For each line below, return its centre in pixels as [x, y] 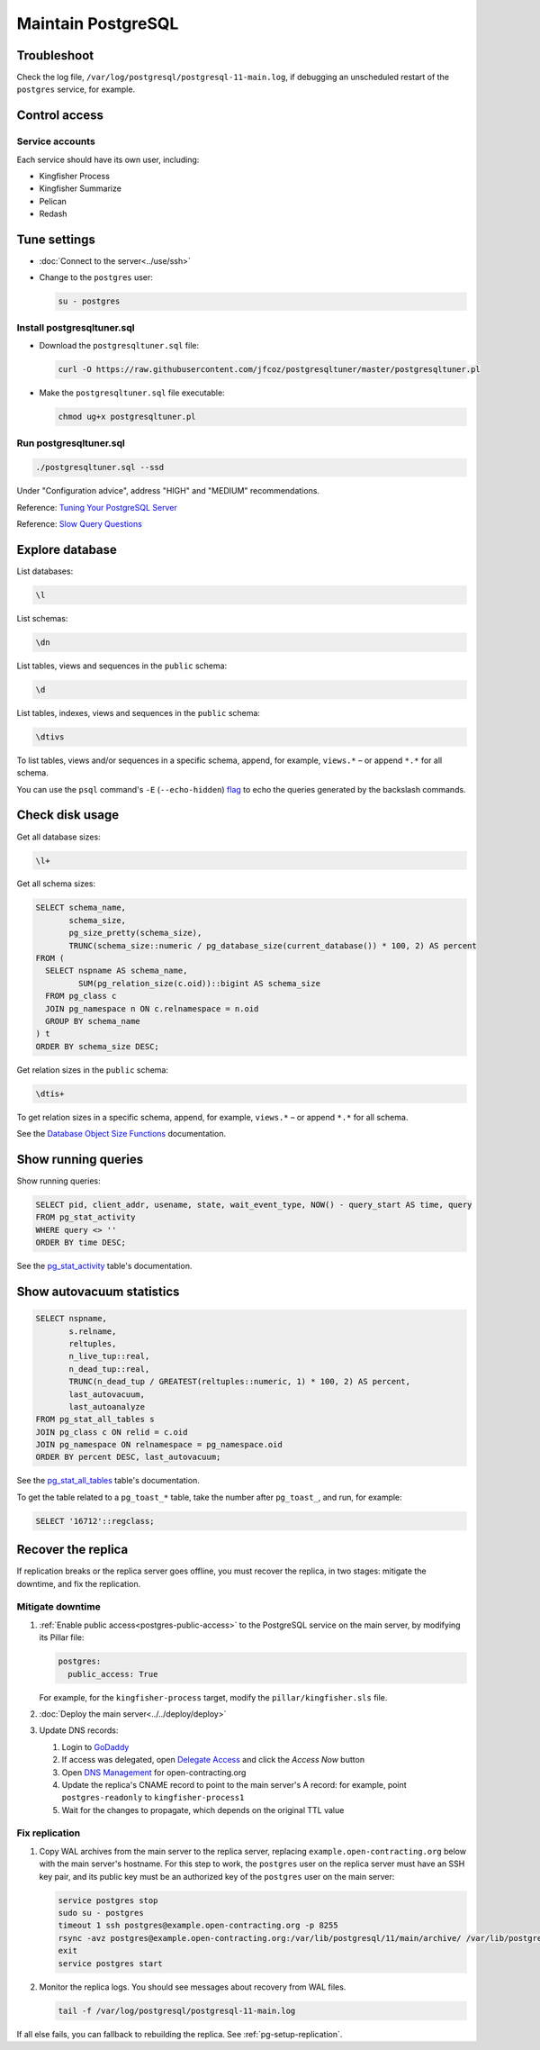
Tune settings [56, 239]
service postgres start [111, 1963]
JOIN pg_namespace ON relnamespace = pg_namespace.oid [159, 1445]
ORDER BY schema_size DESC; [97, 1046]
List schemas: [42, 618]
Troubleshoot [55, 55]
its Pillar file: [62, 1637]
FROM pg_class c [81, 996]
